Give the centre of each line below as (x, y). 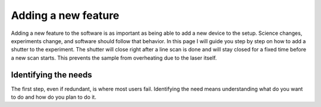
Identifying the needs (51, 75)
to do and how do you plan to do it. (53, 97)
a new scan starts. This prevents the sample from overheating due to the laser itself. (114, 58)
